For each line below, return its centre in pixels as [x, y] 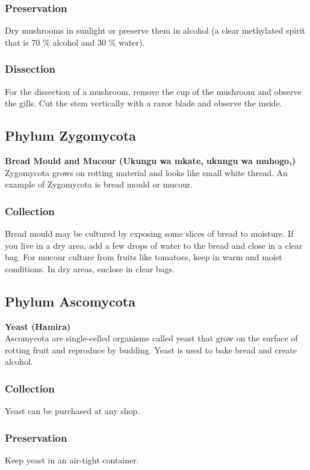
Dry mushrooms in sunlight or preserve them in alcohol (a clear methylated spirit [155, 30]
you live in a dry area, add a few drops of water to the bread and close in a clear [154, 245]
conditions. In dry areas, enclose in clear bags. [90, 268]
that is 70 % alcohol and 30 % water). [75, 42]
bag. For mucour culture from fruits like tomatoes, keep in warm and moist [144, 257]
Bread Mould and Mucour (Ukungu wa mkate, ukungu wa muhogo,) [150, 161]
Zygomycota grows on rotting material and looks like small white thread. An [146, 172]
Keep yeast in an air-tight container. [72, 460]
